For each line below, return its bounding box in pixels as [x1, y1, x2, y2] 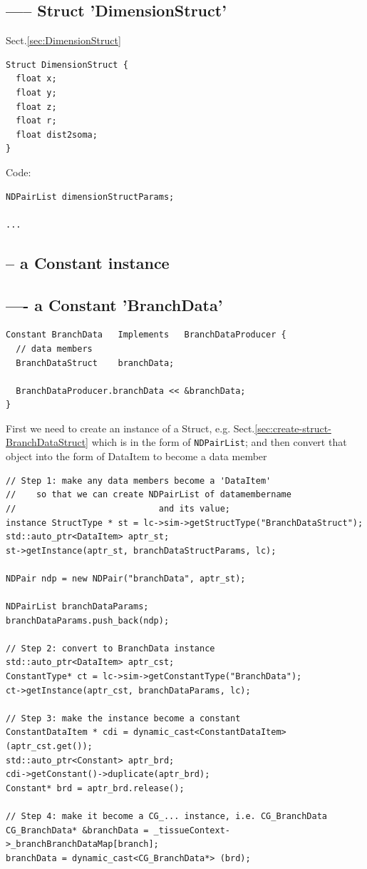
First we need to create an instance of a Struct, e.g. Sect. [6, 420, 255, 435]
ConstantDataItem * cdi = [6, 727, 128, 738]
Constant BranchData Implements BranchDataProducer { [6, 330, 286, 340]
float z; [16, 101, 57, 112]
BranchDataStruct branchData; [16, 357, 175, 368]
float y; [16, 87, 57, 98]
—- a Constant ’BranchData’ [6, 293, 223, 315]
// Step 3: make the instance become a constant [6, 713, 241, 723]
